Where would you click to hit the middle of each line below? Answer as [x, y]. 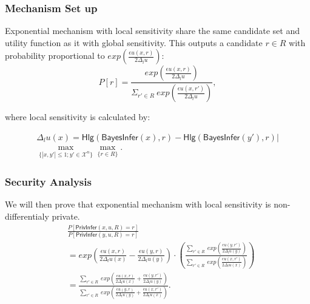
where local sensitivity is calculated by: [78, 117]
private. [66, 216]
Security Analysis [48, 182]
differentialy [27, 216]
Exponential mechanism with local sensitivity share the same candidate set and [153, 31]
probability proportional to [55, 56]
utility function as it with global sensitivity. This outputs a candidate [134, 42]
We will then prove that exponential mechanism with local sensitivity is [138, 204]
